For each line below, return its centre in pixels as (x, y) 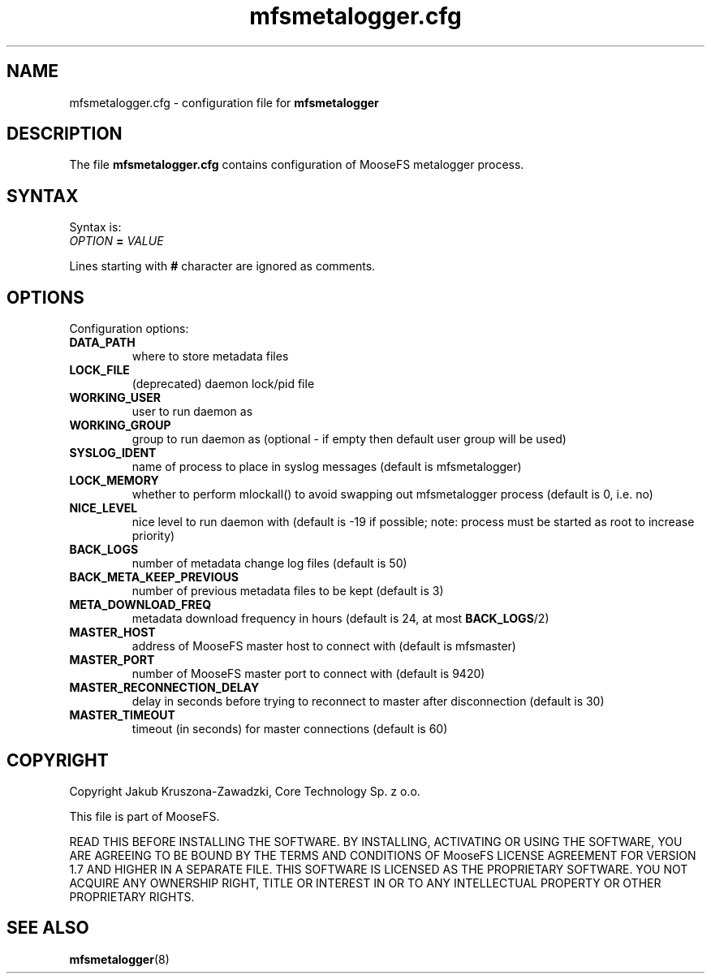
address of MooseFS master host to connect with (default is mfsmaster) (324, 646)
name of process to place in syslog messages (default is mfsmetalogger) (327, 467)
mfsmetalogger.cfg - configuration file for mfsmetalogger (224, 102)
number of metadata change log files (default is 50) (269, 563)
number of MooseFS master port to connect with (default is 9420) (308, 674)
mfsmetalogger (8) (119, 959)
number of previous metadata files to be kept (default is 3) (288, 591)
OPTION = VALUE (116, 241)
